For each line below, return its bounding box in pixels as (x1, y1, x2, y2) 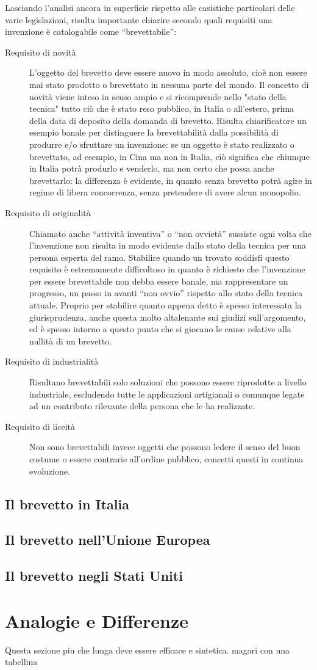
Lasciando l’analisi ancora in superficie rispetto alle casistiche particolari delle (5, 1, 295, 13)
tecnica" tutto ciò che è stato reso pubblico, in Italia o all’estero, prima (29, 102, 294, 115)
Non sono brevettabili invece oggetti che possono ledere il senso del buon (29, 440, 301, 453)
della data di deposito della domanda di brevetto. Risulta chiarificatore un (29, 114, 307, 126)
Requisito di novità (5, 45, 76, 58)
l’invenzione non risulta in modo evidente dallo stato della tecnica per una (29, 239, 307, 252)
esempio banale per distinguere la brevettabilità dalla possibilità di (29, 126, 279, 139)
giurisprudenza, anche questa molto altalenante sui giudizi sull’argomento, (29, 310, 306, 323)
